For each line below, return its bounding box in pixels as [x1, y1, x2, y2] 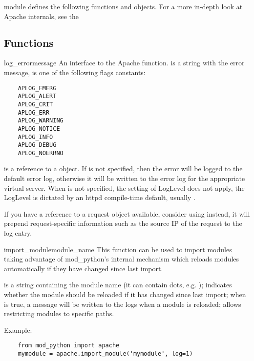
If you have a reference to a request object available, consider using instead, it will [4, 208, 250, 219]
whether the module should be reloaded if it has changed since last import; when [4, 289, 246, 300]
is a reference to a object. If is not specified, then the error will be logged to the [4, 163, 243, 174]
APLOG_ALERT [18, 93, 57, 100]
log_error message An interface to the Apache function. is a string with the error [4, 58, 245, 68]
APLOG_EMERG [18, 84, 57, 92]
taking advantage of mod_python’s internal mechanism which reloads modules [4, 254, 239, 264]
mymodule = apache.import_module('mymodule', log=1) [18, 350, 193, 358]
